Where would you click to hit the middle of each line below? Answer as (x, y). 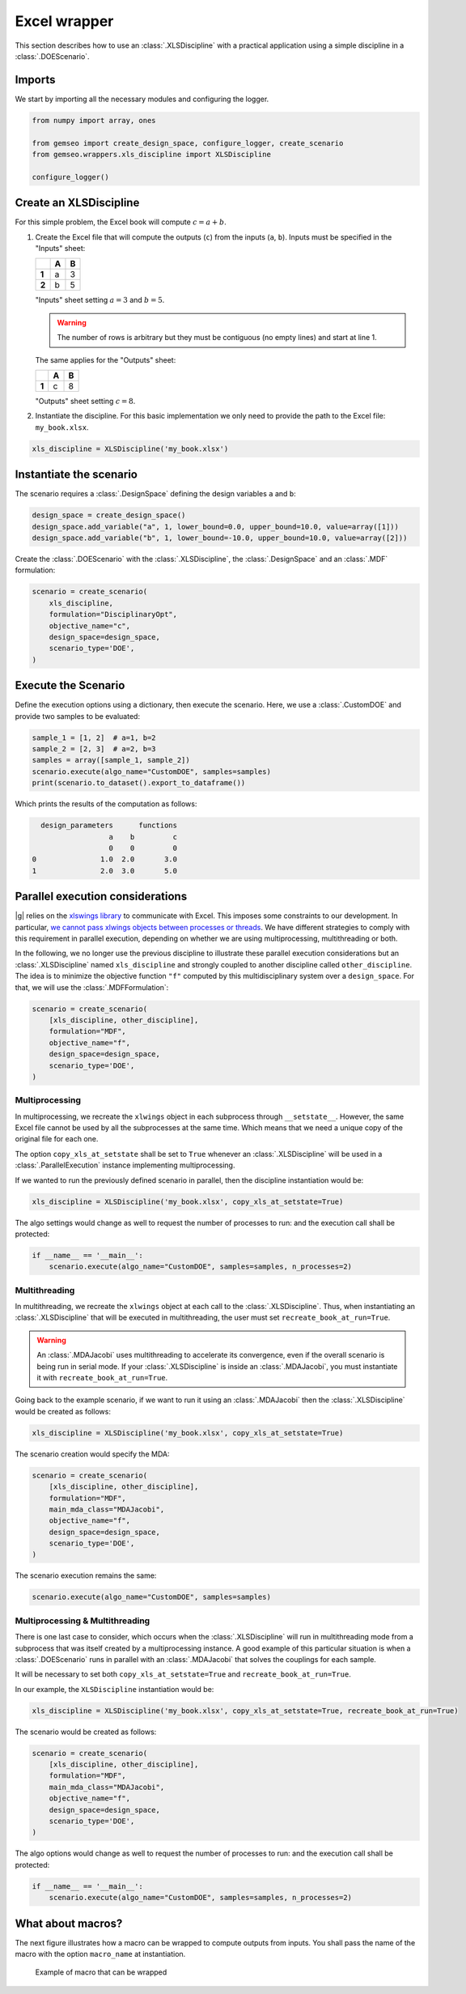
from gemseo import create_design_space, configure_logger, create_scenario (188, 143)
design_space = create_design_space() (109, 515)
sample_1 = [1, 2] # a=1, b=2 (94, 738)
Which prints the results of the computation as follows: (106, 804)
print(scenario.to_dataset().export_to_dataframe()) (139, 783)
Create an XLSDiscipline (77, 203)
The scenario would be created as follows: (86, 1732)
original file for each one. (57, 1139)
